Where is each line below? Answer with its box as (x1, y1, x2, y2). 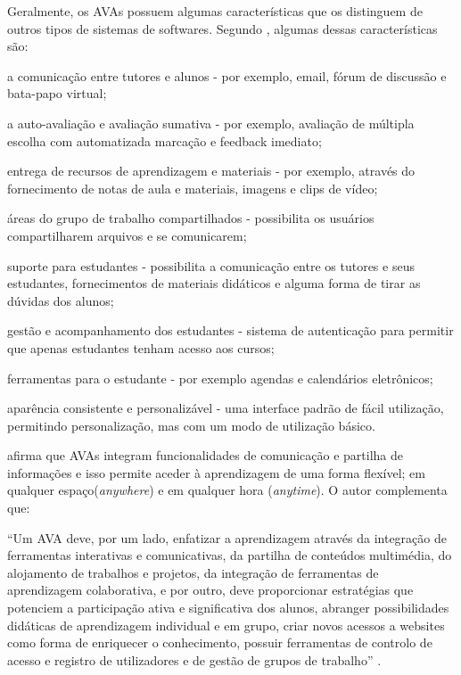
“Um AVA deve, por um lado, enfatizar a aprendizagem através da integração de (7, 528, 447, 547)
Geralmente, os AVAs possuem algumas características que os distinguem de (7, 2, 423, 20)
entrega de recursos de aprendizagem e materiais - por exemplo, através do (7, 161, 416, 180)
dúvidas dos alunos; (7, 291, 114, 309)
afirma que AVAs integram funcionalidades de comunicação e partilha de (7, 446, 403, 465)
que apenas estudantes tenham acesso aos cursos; (7, 338, 275, 357)
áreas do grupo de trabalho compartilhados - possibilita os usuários (7, 209, 375, 227)
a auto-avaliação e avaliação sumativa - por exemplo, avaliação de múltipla (7, 113, 415, 132)
